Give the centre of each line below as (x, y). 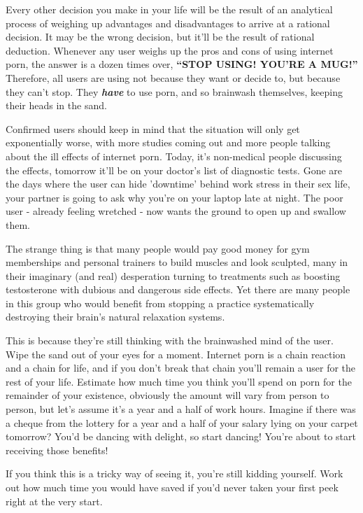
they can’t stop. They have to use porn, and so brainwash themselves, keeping (174, 91)
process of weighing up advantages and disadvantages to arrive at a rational (168, 23)
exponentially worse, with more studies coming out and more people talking (168, 142)
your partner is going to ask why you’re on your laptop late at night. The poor (175, 197)
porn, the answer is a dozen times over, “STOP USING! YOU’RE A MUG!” (182, 64)
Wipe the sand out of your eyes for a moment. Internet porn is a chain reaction (176, 354)
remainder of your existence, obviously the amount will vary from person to (168, 395)
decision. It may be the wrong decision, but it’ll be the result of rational (160, 37)
